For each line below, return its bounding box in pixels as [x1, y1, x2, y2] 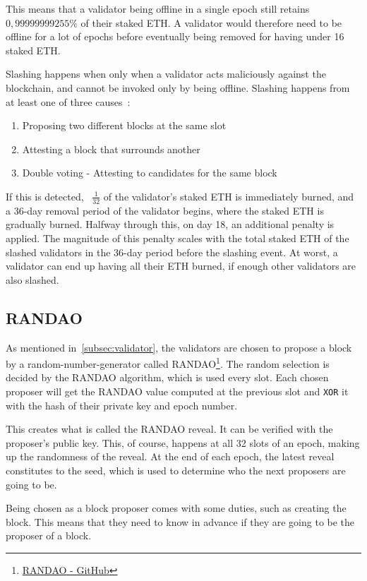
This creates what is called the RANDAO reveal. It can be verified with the [6, 421, 333, 436]
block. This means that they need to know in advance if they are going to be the [6, 514, 355, 529]
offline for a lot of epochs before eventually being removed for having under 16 [6, 29, 344, 44]
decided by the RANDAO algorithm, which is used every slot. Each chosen [6, 370, 329, 385]
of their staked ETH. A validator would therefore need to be [80, 15, 342, 30]
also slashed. [6, 272, 59, 287]
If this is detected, [6, 188, 84, 203]
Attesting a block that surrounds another [22, 141, 200, 156]
